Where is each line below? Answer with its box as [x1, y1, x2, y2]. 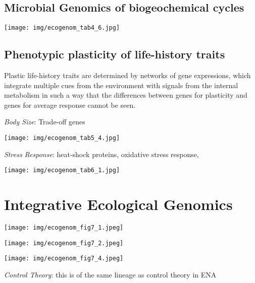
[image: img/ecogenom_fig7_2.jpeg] [4, 239, 124, 247]
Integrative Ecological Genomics [4, 194, 233, 215]
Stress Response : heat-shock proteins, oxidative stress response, [4, 149, 199, 159]
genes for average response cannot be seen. [4, 99, 136, 110]
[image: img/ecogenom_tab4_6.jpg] [4, 24, 120, 32]
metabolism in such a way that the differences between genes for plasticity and [4, 90, 247, 100]
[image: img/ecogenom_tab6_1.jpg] [4, 167, 120, 174]
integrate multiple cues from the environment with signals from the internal [4, 80, 238, 90]
